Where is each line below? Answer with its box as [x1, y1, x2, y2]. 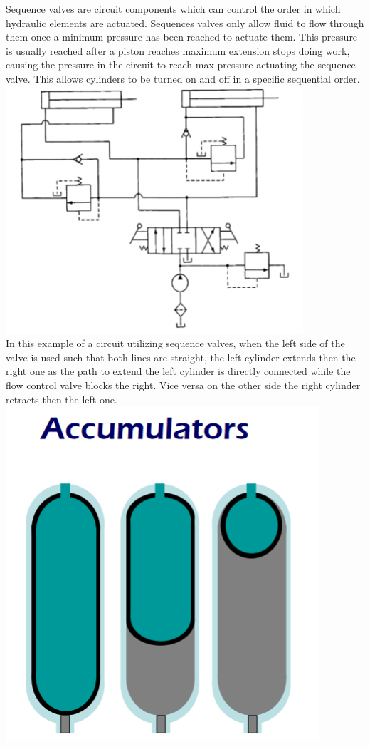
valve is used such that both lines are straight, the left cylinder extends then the [6, 349, 356, 364]
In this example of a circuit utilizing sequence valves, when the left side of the [6, 336, 345, 351]
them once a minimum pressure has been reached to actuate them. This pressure [6, 29, 358, 44]
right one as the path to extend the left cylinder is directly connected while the [6, 364, 351, 378]
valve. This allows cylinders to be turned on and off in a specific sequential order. [6, 71, 360, 86]
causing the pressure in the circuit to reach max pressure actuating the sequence [6, 57, 356, 72]
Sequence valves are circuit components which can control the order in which [6, 1, 341, 16]
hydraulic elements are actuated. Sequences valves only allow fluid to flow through [6, 15, 364, 30]
